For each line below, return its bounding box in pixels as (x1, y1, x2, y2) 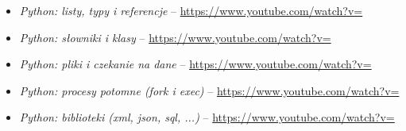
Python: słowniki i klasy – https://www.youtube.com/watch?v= (19, 29, 331, 45)
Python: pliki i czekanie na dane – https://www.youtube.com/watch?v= (19, 56, 372, 72)
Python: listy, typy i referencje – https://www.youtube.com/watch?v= (19, 2, 363, 18)
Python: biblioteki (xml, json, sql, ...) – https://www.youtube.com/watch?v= (19, 109, 395, 125)
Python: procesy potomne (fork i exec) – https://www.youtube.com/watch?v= (19, 82, 400, 98)
